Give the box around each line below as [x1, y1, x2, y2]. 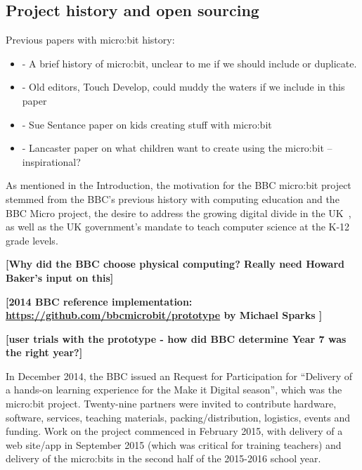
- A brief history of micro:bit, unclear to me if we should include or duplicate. [22, 56, 357, 70]
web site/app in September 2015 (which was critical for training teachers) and [6, 437, 342, 452]
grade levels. [6, 233, 58, 247]
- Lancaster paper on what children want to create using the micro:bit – [22, 141, 332, 155]
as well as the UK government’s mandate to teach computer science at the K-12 [6, 219, 350, 234]
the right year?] [6, 345, 83, 360]
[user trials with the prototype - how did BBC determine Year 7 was [6, 331, 347, 346]
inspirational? [22, 154, 81, 169]
